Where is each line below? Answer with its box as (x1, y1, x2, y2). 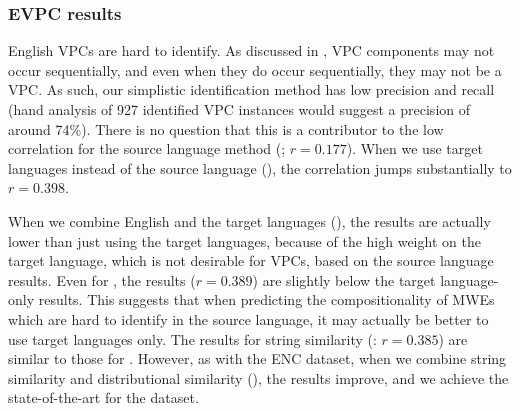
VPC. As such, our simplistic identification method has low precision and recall (8, 79, 495, 100)
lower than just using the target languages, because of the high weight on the (8, 230, 481, 251)
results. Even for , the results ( (8, 269, 196, 290)
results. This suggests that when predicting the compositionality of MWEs (38, 289, 495, 310)
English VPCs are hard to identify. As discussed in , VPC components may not (8, 40, 495, 61)
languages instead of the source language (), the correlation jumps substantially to (8, 157, 512, 178)
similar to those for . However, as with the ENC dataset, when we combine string (8, 348, 507, 369)
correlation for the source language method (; (8, 138, 286, 159)
